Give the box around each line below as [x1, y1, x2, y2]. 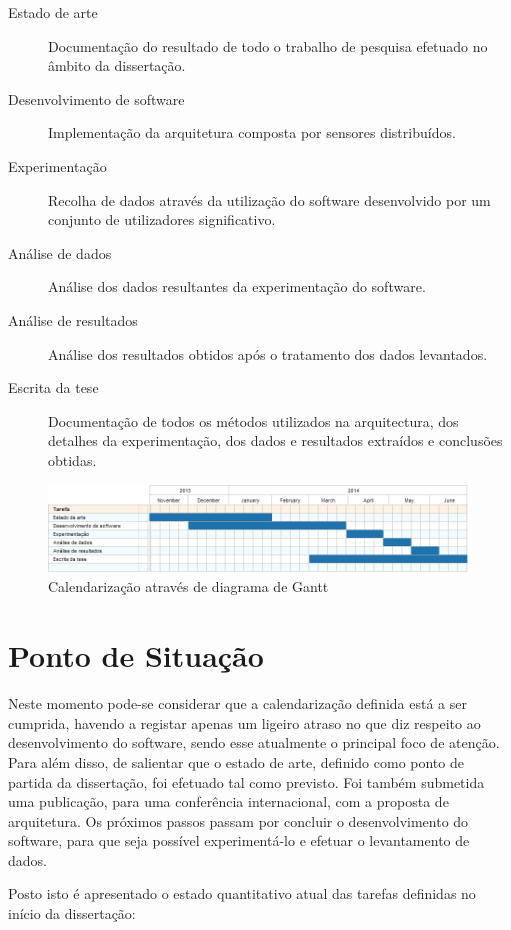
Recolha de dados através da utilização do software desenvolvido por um [48, 189, 491, 210]
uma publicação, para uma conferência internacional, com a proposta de [8, 791, 449, 812]
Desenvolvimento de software [8, 88, 185, 109]
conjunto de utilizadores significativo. [48, 209, 276, 230]
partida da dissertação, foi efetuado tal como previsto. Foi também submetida [8, 771, 485, 792]
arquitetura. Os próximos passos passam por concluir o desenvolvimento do [8, 810, 469, 831]
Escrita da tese [8, 377, 99, 398]
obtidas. [48, 449, 97, 470]
